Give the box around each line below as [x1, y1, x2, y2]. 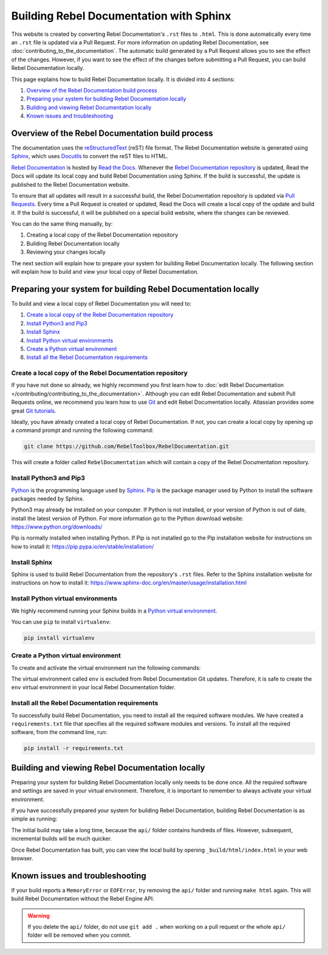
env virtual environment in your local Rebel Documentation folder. [11, 684, 176, 691]
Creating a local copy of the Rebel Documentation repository [26, 231, 179, 238]
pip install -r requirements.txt [24, 745, 124, 752]
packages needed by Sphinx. [11, 495, 84, 502]
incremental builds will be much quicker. [11, 835, 112, 842]
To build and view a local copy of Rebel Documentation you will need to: [11, 300, 191, 307]
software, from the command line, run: [11, 729, 108, 736]
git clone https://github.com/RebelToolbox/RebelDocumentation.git [24, 443, 230, 450]
